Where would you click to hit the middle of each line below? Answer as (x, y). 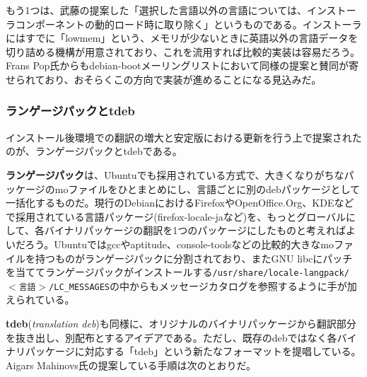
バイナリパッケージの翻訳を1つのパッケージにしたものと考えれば (195, 230)
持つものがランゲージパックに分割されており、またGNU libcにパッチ (194, 258)
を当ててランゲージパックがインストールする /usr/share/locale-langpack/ (177, 272)
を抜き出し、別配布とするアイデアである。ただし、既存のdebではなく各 (171, 337)
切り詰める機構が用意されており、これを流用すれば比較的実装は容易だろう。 (183, 51)
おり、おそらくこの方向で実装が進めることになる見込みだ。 (183, 79)
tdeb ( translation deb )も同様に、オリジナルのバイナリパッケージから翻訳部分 (181, 324)
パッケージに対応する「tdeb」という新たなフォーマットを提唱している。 (193, 351)
